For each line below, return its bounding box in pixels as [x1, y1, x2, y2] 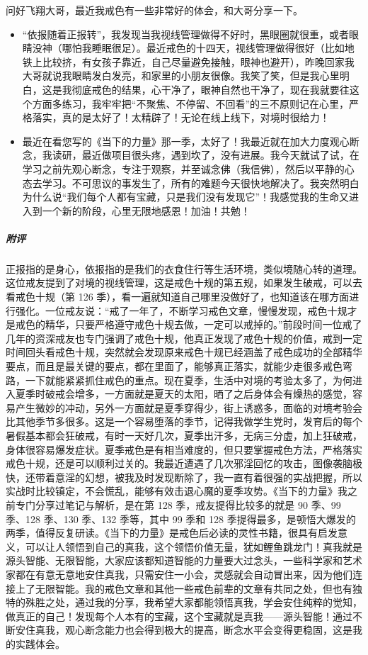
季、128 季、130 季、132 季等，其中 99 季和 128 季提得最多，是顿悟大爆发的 [6, 511, 356, 526]
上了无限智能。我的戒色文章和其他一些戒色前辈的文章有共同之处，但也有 [15, 581, 352, 595]
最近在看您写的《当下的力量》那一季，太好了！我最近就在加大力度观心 [22, 133, 350, 148]
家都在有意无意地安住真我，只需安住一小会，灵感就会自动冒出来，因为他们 [6, 566, 352, 581]
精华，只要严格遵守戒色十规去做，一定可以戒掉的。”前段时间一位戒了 [45, 317, 362, 332]
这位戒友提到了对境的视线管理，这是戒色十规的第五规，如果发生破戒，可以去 [6, 275, 362, 290]
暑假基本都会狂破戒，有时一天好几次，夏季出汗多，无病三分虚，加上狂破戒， [6, 428, 362, 442]
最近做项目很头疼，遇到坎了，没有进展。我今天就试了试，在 [81, 147, 360, 162]
